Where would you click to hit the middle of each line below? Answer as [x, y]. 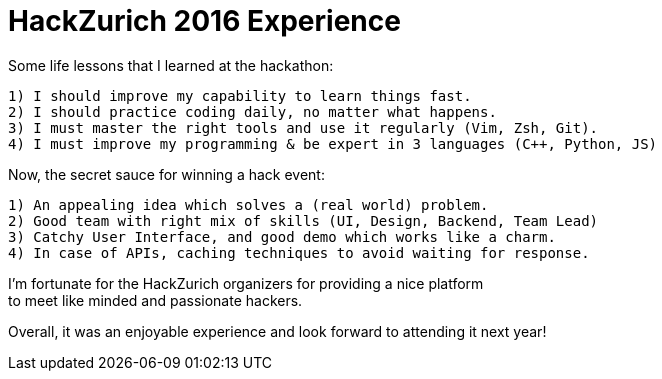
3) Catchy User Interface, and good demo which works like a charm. [282, 236]
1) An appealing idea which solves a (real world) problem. [248, 204]
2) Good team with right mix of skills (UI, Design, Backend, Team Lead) [303, 220]
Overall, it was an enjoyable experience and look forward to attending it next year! [277, 331]
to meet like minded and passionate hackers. [155, 300]
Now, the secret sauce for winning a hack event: [166, 174]
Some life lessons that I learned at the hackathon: [171, 65]
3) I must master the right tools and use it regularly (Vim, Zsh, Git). [303, 127]
